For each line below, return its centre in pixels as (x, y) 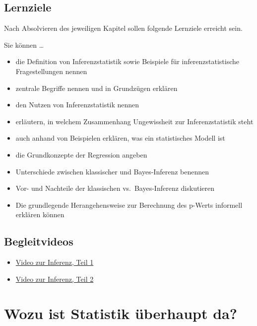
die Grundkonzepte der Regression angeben (81, 154)
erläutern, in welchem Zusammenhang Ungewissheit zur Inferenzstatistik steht (134, 121)
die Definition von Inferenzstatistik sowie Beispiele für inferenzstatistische (127, 61)
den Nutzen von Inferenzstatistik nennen (77, 105)
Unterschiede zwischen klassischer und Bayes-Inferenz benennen (112, 171)
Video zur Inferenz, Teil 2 (55, 279)
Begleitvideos (39, 241)
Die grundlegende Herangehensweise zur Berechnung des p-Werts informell (129, 204)
